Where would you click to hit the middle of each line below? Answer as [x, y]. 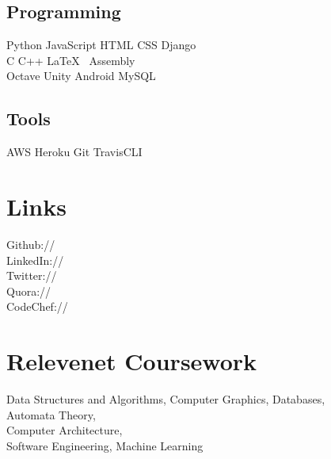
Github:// [31, 244]
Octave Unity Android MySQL [81, 76]
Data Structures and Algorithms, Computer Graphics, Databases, [166, 399]
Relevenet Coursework [132, 361]
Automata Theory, [51, 414]
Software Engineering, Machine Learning [105, 445]
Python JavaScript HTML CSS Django [101, 45]
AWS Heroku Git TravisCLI [74, 152]
